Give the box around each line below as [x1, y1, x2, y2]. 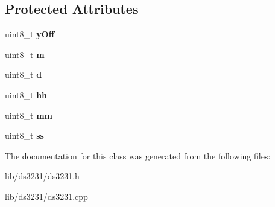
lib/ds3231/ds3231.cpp [5, 189, 88, 202]
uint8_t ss [5, 129, 44, 142]
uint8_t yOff [5, 28, 55, 40]
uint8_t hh [5, 88, 48, 101]
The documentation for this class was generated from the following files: [5, 149, 271, 162]
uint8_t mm [5, 109, 52, 121]
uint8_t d [5, 68, 42, 81]
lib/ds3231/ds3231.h [5, 170, 80, 182]
